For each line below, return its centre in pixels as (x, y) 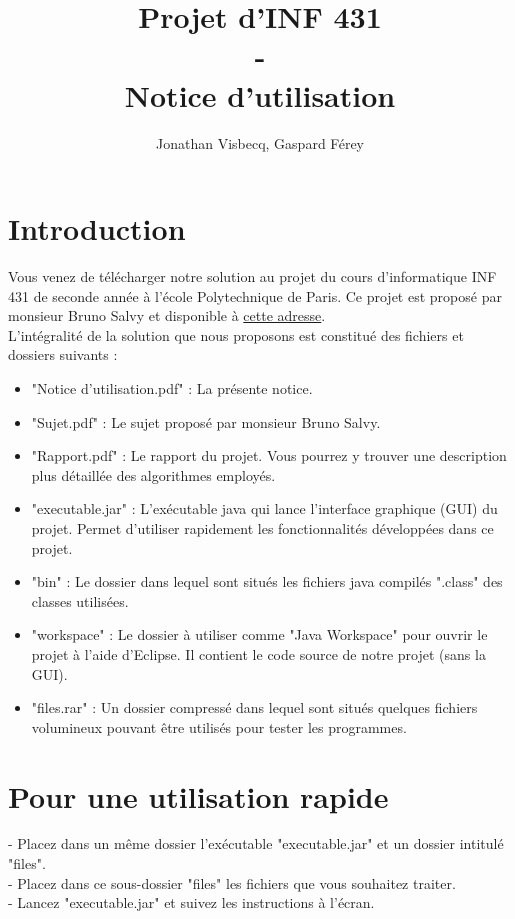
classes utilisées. (80, 600)
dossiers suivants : (63, 354)
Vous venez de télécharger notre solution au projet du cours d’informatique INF (252, 276)
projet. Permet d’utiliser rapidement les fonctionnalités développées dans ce (262, 527)
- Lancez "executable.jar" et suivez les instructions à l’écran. (191, 902)
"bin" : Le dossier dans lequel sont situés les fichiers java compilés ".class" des (267, 581)
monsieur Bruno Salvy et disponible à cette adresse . (167, 315)
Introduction (97, 228)
